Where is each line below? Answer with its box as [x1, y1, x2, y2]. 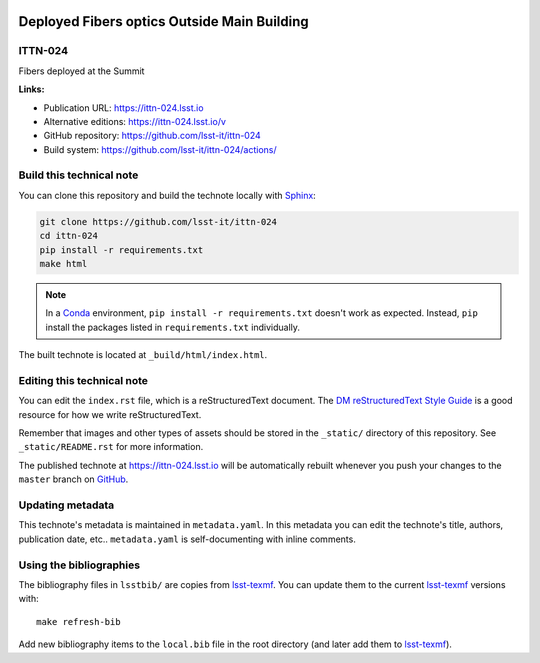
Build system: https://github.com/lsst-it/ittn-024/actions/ [43, 143, 277, 155]
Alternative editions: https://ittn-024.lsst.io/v [43, 115, 227, 127]
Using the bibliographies [18, 558, 140, 572]
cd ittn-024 [39, 230, 99, 242]
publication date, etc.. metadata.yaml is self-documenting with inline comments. [18, 533, 357, 545]
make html [39, 258, 88, 270]
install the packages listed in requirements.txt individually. [45, 321, 300, 333]
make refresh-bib [36, 616, 121, 627]
